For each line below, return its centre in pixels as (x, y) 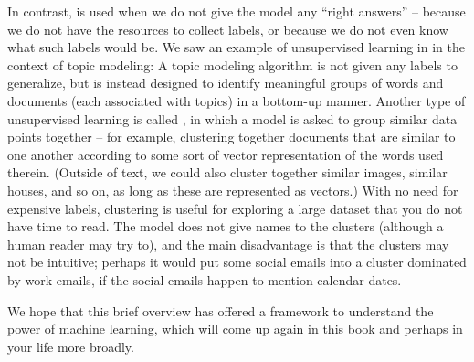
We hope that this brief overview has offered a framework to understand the (221, 310)
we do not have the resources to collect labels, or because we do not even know (228, 29)
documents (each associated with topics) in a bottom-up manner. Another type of (237, 100)
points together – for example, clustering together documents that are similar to (232, 137)
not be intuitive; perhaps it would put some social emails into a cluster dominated (237, 262)
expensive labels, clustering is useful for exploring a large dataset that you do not (235, 208)
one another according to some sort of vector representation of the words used (226, 154)
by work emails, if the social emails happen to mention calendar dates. (205, 279)
